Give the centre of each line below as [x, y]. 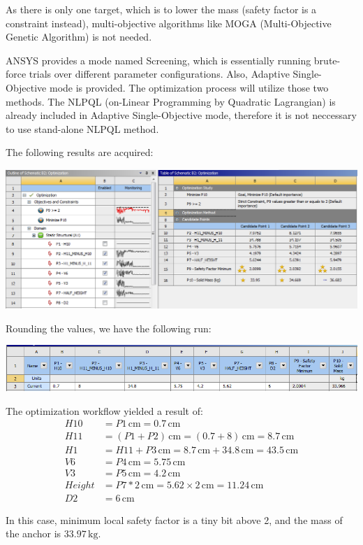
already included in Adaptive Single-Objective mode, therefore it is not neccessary [181, 115]
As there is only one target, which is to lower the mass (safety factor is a [161, 9]
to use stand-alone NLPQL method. [82, 128]
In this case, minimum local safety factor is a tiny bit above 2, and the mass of [174, 519]
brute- [327, 60]
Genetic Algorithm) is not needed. [79, 37]
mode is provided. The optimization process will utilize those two [189, 87]
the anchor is [34, 533]
